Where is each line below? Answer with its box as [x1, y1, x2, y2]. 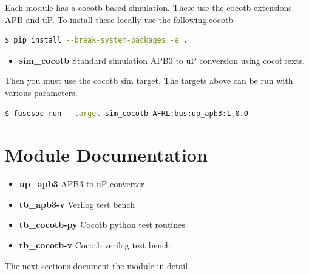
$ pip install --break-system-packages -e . [5, 36, 188, 45]
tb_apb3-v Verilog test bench [19, 197, 135, 210]
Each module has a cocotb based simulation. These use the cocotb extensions [5, 1, 292, 13]
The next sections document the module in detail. [5, 259, 191, 272]
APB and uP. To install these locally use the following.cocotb [5, 13, 234, 26]
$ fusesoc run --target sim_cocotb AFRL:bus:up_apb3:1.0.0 [5, 109, 248, 118]
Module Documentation [5, 142, 208, 167]
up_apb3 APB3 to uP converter [19, 177, 144, 190]
